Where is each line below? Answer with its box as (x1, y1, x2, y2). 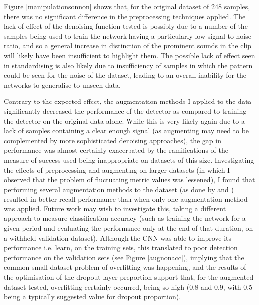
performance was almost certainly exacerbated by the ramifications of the (4, 145, 228, 155)
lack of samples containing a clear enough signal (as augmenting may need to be (4, 125, 249, 136)
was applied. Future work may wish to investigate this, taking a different (4, 203, 226, 213)
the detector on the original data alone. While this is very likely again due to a (4, 115, 245, 126)
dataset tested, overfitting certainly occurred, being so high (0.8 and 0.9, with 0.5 (4, 281, 253, 292)
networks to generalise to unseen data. (4, 79, 121, 90)
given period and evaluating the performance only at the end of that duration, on (4, 223, 253, 233)
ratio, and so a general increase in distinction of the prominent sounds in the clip (4, 40, 252, 51)
